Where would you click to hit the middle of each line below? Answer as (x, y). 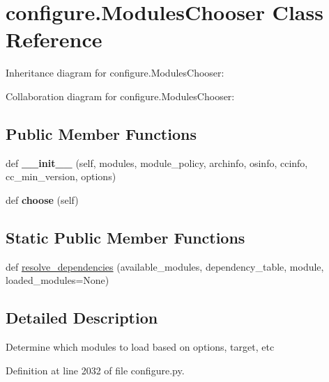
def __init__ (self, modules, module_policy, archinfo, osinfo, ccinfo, (157, 162)
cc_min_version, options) (61, 176)
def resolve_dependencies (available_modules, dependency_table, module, (165, 266)
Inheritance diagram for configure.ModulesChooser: (115, 73)
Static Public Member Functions (125, 237)
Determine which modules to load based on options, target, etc (140, 347)
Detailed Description (82, 318)
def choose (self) (42, 199)
